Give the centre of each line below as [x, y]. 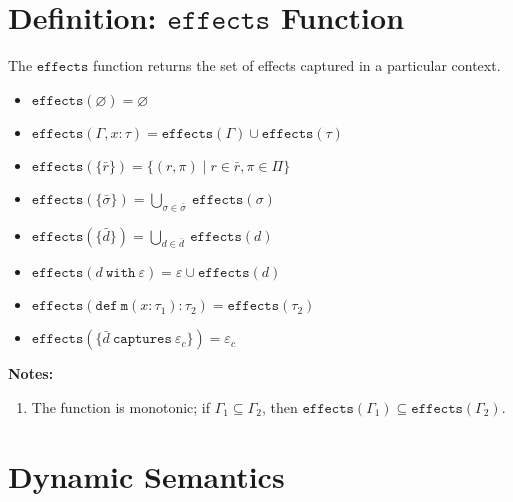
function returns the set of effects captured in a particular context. [296, 65]
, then [279, 406]
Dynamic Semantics [146, 475]
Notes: [31, 373]
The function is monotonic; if [121, 406]
